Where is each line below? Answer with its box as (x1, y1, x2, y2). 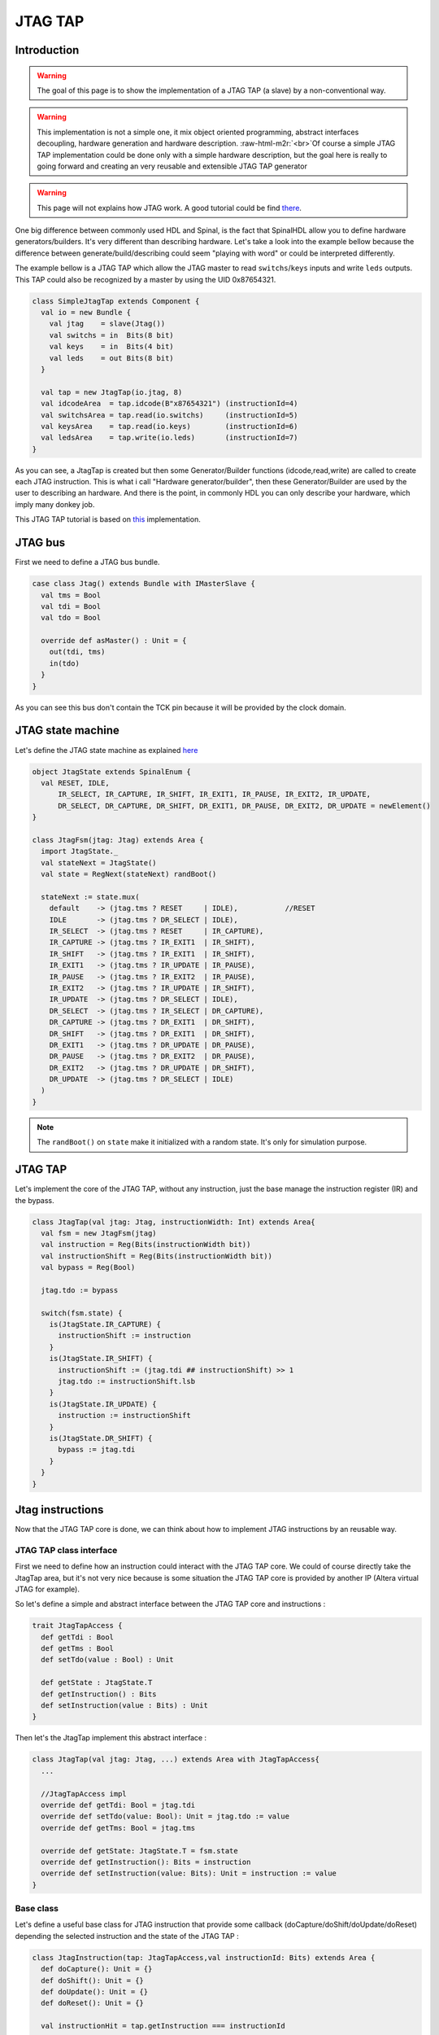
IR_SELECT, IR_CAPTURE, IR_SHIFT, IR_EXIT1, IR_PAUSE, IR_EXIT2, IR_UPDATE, (58, 790, 372, 799)
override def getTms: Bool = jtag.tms (41, 1823, 195, 1832)
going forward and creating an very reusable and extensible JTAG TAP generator (37, 161, 308, 171)
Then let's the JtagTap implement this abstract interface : (15, 1733, 207, 1743)
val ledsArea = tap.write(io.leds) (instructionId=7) (41, 433, 298, 443)
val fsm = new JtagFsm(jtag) (41, 1228, 158, 1237)
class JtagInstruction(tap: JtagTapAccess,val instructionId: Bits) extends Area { (32, 1953, 376, 1962)
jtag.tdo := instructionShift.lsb (58, 1376, 195, 1385)
